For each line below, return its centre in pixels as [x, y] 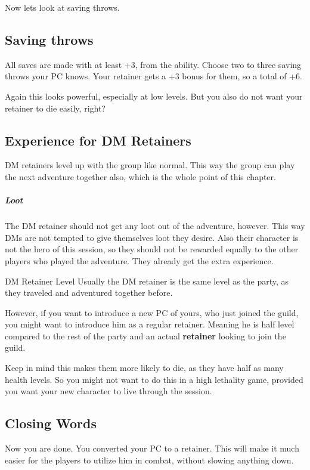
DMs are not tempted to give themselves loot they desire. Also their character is [152, 237]
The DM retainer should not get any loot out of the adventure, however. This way [155, 226]
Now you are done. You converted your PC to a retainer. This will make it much [152, 448]
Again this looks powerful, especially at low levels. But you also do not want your [154, 96]
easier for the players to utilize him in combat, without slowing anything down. [149, 460]
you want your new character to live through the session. [108, 391]
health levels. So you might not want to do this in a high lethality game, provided [154, 379]
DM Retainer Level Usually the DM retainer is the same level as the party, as [147, 281]
